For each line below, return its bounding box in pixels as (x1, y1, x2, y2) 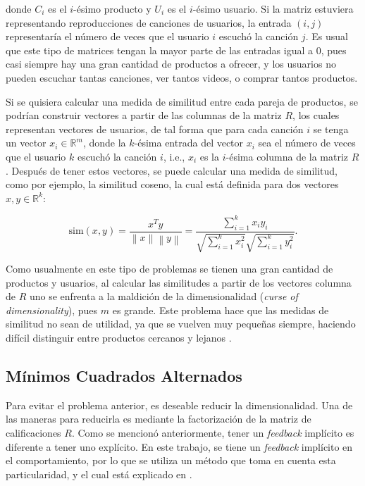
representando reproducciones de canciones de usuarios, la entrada (6, 15, 292, 30)
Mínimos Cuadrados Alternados (6, 364, 242, 386)
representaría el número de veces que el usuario (6, 29, 209, 44)
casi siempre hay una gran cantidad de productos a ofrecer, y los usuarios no (6, 56, 336, 71)
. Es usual (305, 29, 348, 44)
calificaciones (6, 425, 61, 440)
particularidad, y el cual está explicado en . (6, 466, 192, 481)
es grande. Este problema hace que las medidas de (112, 302, 329, 317)
